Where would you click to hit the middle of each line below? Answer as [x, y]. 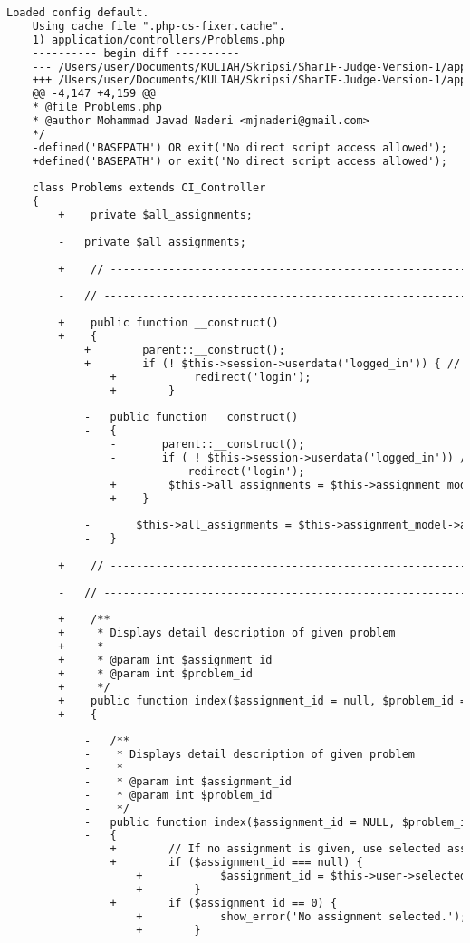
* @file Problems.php [97, 107]
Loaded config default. [78, 13]
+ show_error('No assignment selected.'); [302, 916]
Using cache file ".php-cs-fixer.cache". [158, 26]
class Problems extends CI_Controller [149, 188]
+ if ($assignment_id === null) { [236, 863]
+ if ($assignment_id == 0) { [224, 903]
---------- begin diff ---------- [136, 53]
